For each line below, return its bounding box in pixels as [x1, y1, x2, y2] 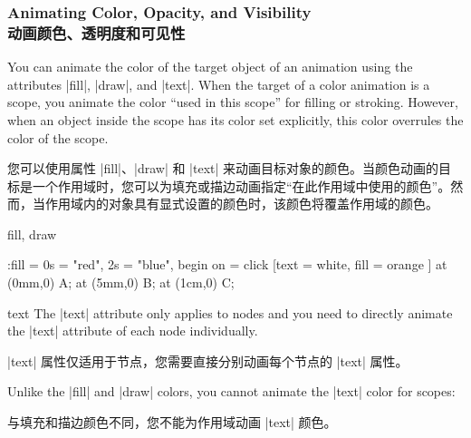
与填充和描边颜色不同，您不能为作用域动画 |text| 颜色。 [7, 413, 337, 432]
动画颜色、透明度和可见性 [7, 21, 186, 44]
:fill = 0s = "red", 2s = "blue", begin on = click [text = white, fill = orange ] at [7, 255, 447, 274]
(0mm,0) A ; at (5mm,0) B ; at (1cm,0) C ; [7, 273, 235, 292]
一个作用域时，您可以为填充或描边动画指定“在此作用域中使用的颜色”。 [32, 176, 451, 195]
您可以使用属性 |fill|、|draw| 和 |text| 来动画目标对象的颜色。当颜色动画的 [7, 159, 439, 178]
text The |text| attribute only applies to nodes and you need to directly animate [7, 303, 453, 322]
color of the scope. [7, 128, 109, 147]
